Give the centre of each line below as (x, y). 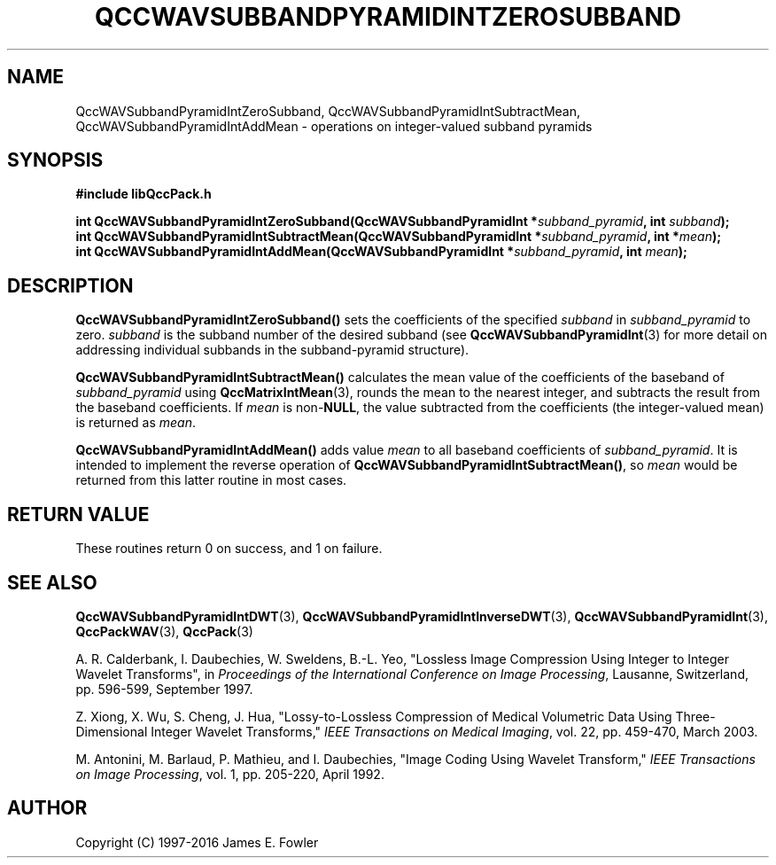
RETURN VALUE (78, 514)
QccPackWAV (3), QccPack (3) (164, 631)
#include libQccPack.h (144, 194)
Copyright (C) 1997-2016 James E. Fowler (197, 842)
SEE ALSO (52, 582)
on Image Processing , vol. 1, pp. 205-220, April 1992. (230, 774)
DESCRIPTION (70, 285)
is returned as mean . (136, 423)
